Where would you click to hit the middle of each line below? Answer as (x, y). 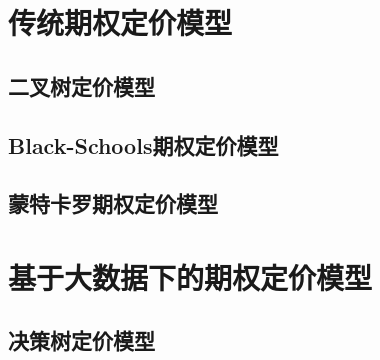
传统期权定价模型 (120, 22)
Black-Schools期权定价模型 (143, 144)
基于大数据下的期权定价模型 (190, 276)
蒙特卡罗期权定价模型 (113, 203)
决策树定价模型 (81, 340)
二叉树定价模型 (81, 85)
